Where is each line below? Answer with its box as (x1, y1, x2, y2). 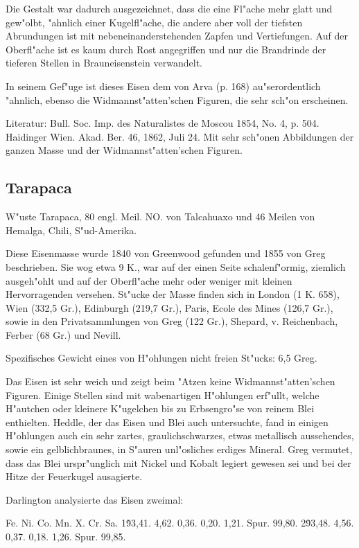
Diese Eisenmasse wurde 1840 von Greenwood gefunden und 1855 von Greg (6, 246, 326, 260)
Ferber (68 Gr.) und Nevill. (6, 327, 121, 342)
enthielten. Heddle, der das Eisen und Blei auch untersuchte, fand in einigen (6, 414, 329, 429)
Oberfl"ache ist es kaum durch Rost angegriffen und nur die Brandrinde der (6, 42, 326, 56)
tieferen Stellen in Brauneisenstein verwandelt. (6, 55, 202, 70)
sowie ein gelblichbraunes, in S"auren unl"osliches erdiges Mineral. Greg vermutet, (6, 442, 353, 457)
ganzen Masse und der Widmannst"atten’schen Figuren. (6, 143, 243, 157)
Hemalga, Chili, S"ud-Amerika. (6, 222, 137, 237)
